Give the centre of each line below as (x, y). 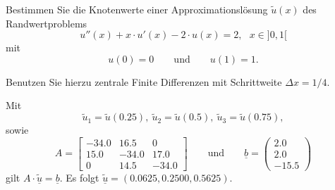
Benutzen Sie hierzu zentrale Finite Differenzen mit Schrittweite (144, 81)
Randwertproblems (47, 23)
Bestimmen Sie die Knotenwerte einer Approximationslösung (137, 9)
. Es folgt (79, 177)
